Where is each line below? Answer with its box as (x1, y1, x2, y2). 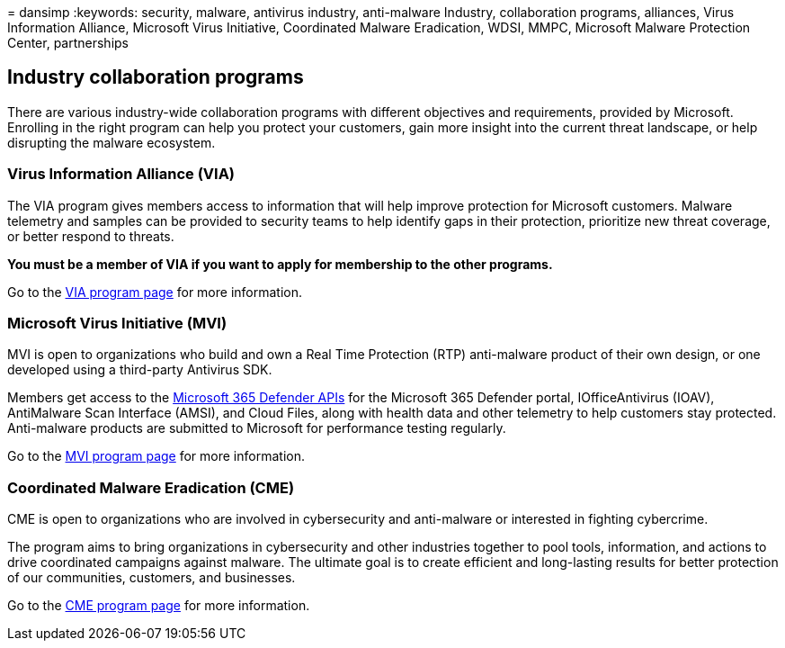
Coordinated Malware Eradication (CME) (7, 478, 295, 497)
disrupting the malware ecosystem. (7, 134, 216, 150)
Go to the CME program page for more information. (7, 598, 310, 614)
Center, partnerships (7, 35, 129, 50)
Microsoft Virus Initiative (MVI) (7, 313, 227, 332)
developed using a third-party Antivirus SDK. (7, 362, 272, 378)
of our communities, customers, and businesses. (7, 570, 296, 586)
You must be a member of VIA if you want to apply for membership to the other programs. (7, 256, 553, 272)
